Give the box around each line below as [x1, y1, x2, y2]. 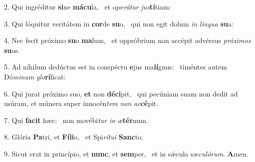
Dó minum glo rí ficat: [4, 71, 66, 81]
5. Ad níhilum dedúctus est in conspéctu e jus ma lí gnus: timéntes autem [4, 61, 227, 72]
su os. [4, 44, 20, 55]
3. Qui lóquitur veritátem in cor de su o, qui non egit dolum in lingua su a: [4, 18, 234, 28]
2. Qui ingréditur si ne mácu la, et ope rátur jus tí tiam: [4, 1, 171, 11]
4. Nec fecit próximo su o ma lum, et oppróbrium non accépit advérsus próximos [4, 35, 251, 45]
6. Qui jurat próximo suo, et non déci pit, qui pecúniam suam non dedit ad [4, 88, 238, 98]
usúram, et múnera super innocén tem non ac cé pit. [4, 98, 159, 108]
